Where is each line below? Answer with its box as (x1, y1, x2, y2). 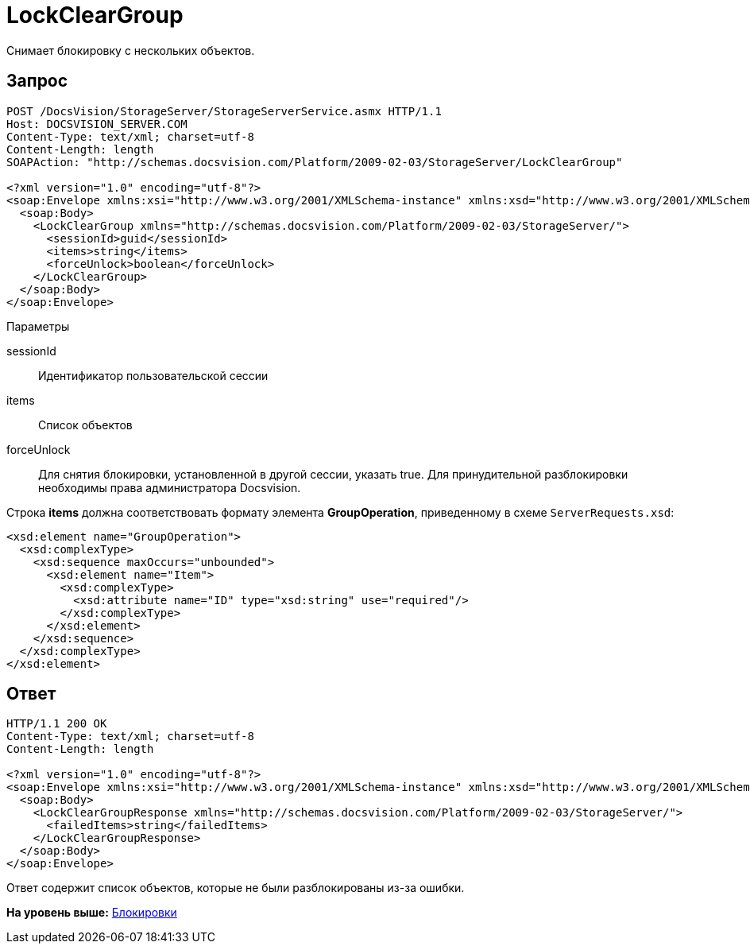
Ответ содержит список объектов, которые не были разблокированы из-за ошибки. (6, 881, 465, 895)
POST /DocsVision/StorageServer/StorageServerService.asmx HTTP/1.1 (6, 104, 442, 118)
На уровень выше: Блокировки (6, 905, 177, 920)
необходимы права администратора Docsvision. (38, 480, 301, 494)
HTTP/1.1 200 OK (6, 717, 107, 731)
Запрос (6, 71, 68, 91)
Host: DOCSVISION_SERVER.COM (6, 117, 187, 130)
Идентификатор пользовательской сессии (38, 368, 269, 382)
